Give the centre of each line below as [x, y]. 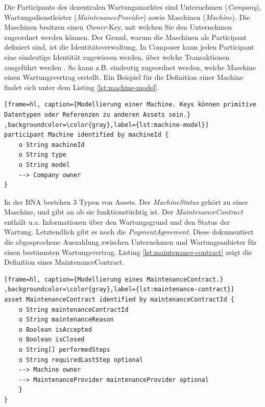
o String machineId [52, 145]
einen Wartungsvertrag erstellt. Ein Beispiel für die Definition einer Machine [124, 77]
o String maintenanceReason [66, 320]
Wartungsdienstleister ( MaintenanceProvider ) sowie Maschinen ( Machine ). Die [127, 17]
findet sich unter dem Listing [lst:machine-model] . [82, 87]
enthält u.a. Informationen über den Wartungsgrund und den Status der [117, 221]
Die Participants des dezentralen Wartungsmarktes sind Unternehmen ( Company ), [133, 7]
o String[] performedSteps [64, 350]
